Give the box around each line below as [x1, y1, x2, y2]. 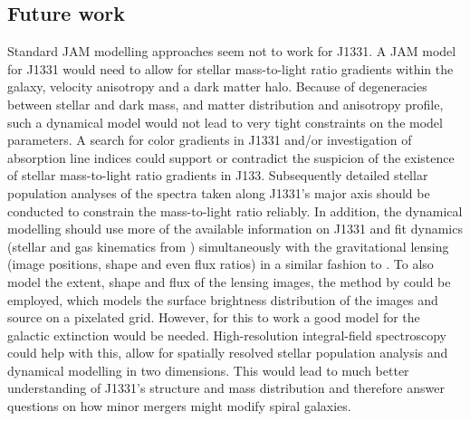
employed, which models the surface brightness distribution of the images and [7, 290, 438, 309]
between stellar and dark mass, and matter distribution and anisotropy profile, [7, 94, 444, 113]
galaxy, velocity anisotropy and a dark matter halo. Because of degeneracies [7, 77, 427, 96]
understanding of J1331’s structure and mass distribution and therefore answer [7, 378, 445, 397]
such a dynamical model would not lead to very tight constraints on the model [7, 112, 443, 131]
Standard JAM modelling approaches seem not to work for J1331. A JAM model [7, 42, 456, 61]
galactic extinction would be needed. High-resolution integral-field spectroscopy [7, 325, 446, 344]
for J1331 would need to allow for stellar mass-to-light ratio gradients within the [7, 59, 454, 78]
